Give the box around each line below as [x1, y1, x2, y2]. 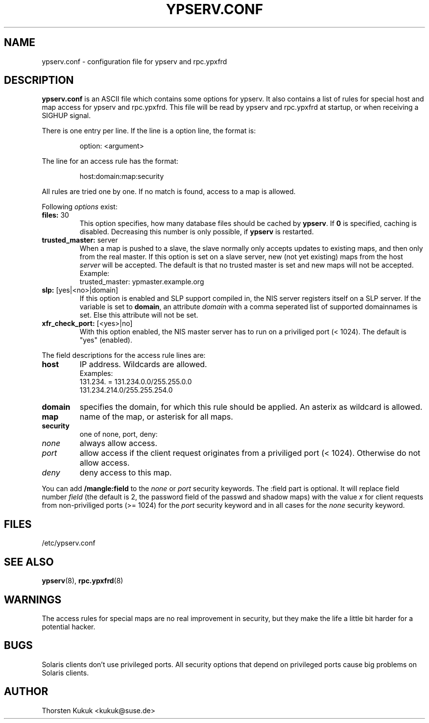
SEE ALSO [4, 555, 54, 568]
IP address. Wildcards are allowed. [79, 359, 207, 370]
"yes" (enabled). [79, 336, 133, 345]
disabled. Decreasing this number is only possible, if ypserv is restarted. [79, 227, 314, 236]
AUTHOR [4, 685, 48, 698]
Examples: [79, 369, 113, 378]
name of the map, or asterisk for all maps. [79, 412, 233, 422]
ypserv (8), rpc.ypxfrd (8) [42, 576, 123, 585]
